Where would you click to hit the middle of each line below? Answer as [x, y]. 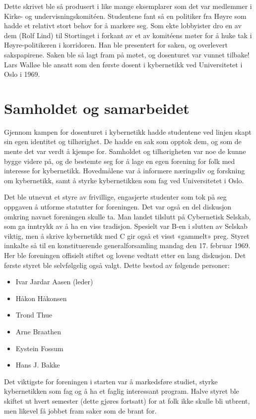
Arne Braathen [38, 331]
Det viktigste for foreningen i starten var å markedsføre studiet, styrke [111, 381]
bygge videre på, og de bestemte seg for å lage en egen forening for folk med [120, 161]
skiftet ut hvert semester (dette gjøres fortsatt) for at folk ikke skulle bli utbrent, [127, 400]
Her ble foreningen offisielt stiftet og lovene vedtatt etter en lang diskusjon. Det [125, 255]
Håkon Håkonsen [41, 298]
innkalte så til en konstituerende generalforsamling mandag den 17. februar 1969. [127, 245]
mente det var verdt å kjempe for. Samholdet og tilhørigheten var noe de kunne [125, 151]
